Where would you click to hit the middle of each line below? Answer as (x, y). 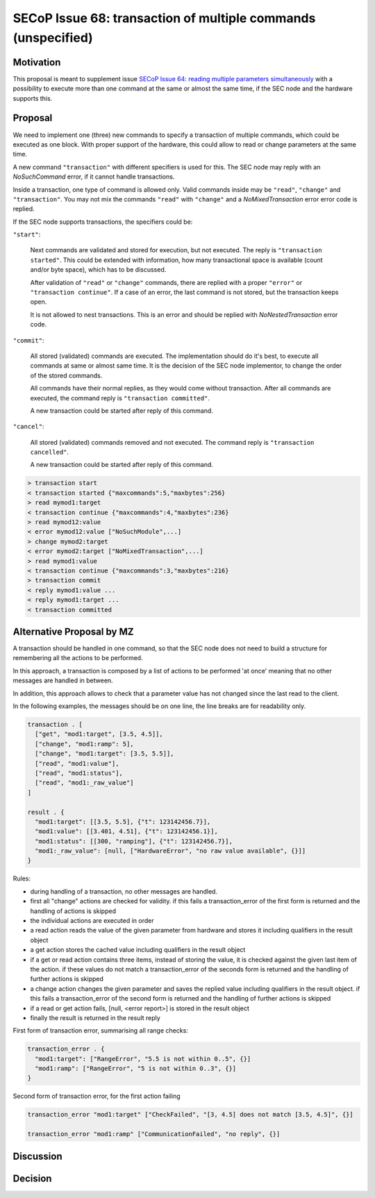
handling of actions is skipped (73, 911)
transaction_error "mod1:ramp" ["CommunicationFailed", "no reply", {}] (154, 1134)
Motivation (37, 62)
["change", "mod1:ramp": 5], (85, 744)
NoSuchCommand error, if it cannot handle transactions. (94, 177)
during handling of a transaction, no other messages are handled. (124, 891)
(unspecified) (53, 38)
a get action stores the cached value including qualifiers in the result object (138, 950)
